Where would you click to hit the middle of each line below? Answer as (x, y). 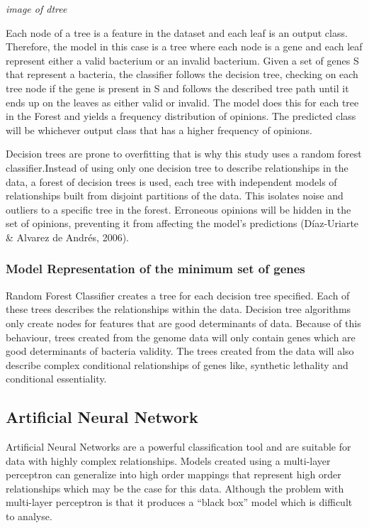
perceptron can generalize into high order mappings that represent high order (174, 474)
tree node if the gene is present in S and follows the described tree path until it (177, 88)
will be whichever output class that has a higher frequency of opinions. (159, 130)
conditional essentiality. (56, 379)
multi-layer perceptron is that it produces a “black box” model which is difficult (179, 502)
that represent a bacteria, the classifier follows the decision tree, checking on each (182, 74)
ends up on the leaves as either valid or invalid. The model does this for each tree (182, 102)
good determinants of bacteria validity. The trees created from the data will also (180, 351)
